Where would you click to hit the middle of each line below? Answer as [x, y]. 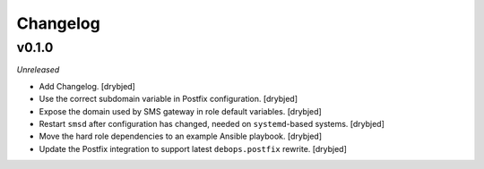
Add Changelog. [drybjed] [87, 86]
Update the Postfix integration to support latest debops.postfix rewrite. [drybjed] [193, 148]
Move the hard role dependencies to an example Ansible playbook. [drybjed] [181, 136]
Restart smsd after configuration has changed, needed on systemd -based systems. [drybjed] [212, 123]
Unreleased [38, 70]
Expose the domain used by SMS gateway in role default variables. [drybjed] [180, 111]
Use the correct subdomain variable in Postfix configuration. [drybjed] [169, 99]
